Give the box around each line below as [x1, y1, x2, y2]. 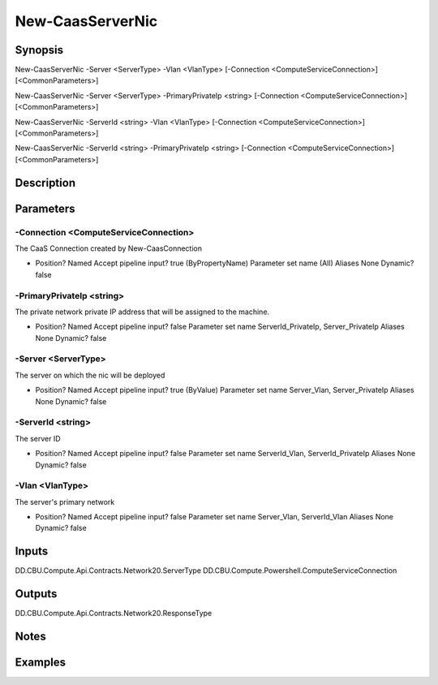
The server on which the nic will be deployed [15, 370, 165, 380]
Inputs [15, 545, 49, 558]
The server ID [15, 433, 61, 443]
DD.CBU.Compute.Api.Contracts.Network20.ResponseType [15, 609, 213, 618]
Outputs [15, 587, 58, 601]
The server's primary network [15, 497, 115, 506]
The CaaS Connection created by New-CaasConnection [15, 243, 203, 253]
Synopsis [15, 43, 64, 57]
